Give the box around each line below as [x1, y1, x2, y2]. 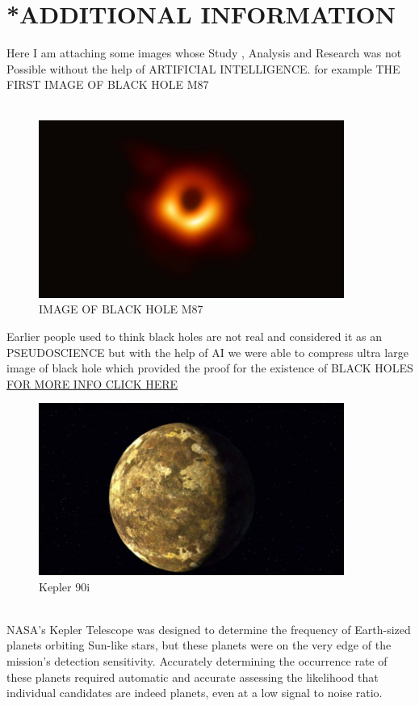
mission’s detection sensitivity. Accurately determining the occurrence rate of [6, 652, 388, 669]
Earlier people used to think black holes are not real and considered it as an [6, 327, 383, 344]
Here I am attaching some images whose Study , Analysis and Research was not [6, 44, 402, 61]
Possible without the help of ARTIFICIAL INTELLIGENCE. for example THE [6, 60, 400, 77]
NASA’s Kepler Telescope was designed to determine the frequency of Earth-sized [6, 620, 411, 637]
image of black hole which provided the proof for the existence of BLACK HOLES [6, 359, 413, 376]
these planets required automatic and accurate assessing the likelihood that [6, 668, 379, 685]
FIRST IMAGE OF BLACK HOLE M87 [6, 76, 209, 93]
